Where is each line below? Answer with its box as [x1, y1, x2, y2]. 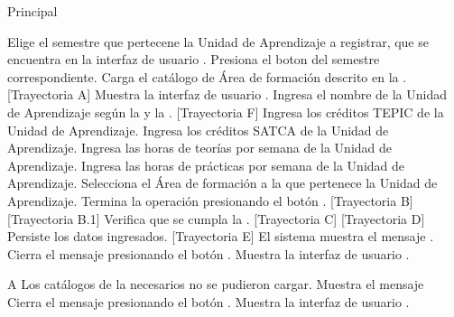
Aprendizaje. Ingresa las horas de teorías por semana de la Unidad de [7, 138, 393, 157]
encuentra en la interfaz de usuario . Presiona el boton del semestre [7, 50, 380, 69]
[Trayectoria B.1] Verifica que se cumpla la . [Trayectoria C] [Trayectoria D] [7, 209, 425, 228]
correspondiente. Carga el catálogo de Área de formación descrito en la [7, 67, 399, 86]
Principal [7, 2, 58, 20]
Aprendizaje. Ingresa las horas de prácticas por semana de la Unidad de [7, 155, 405, 174]
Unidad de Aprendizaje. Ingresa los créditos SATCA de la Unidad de [7, 120, 389, 139]
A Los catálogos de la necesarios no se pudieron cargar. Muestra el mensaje [7, 275, 424, 294]
